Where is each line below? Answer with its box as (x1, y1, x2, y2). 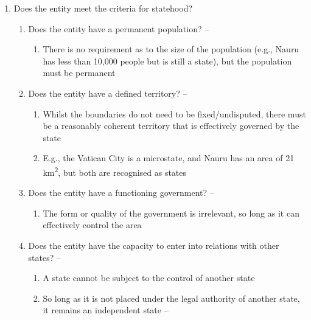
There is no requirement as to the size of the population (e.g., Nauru (43, 43, 299, 55)
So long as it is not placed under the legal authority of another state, (43, 291, 300, 304)
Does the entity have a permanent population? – (28, 22, 209, 35)
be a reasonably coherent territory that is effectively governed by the (43, 119, 299, 132)
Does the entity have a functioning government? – (28, 186, 214, 199)
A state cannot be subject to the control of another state (43, 271, 255, 284)
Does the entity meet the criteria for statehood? (13, 2, 193, 14)
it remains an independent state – (43, 304, 169, 316)
